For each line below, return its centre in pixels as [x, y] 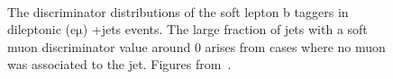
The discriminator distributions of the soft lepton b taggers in [178, 11]
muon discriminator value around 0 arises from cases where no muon [196, 46]
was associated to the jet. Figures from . [119, 64]
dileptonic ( [39, 29]
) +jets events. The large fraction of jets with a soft [225, 29]
